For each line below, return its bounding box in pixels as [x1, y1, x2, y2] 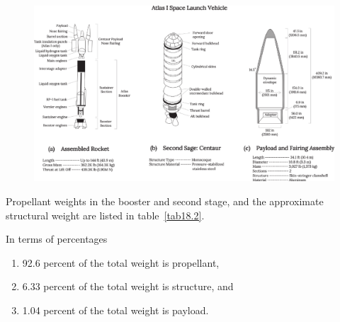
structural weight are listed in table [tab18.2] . [6, 207, 205, 222]
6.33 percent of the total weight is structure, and [22, 279, 234, 294]
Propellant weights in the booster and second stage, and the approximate [6, 194, 324, 209]
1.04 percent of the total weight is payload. [22, 303, 209, 317]
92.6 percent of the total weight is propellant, [22, 255, 220, 270]
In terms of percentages [6, 231, 108, 246]
